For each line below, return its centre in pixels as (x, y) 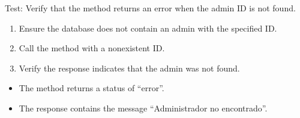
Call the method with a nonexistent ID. (92, 48)
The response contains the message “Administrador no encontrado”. (143, 108)
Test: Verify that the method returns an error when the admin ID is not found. (150, 8)
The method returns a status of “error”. (91, 88)
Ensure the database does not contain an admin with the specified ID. (148, 28)
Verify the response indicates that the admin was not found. (129, 68)
